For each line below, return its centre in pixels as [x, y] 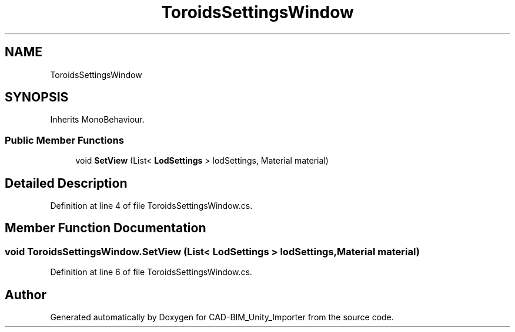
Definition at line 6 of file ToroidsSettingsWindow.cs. [151, 272]
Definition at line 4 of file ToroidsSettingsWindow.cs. [151, 206]
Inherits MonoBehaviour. [97, 120]
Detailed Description [66, 183]
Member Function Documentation [106, 228]
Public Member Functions [64, 140]
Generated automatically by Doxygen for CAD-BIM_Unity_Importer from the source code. [222, 317]
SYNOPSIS [37, 97]
